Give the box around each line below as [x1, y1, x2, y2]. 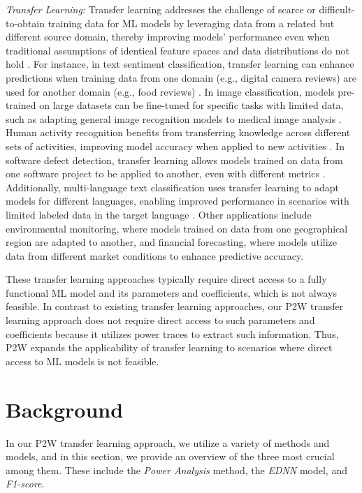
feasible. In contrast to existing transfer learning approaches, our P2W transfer [6, 299, 344, 314]
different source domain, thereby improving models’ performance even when [6, 29, 330, 44]
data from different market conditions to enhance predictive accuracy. [6, 248, 304, 263]
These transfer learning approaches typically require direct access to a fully [6, 272, 327, 286]
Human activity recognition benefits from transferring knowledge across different [6, 125, 351, 140]
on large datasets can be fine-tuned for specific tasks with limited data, [39, 98, 344, 112]
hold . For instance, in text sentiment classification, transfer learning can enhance [6, 57, 354, 71]
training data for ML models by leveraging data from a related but [48, 15, 335, 30]
